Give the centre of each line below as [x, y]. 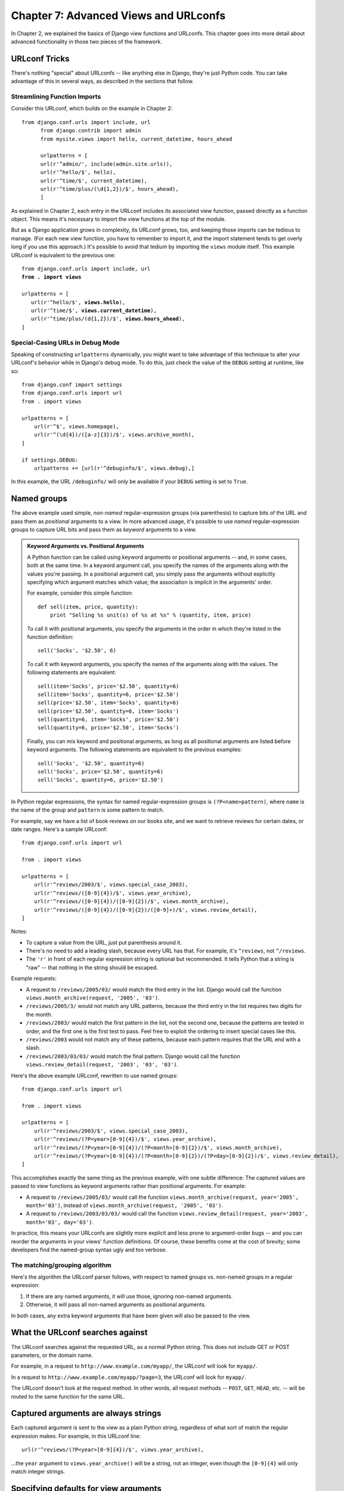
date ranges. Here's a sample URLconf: [59, 829]
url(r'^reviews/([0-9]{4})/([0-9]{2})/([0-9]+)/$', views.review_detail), [145, 910]
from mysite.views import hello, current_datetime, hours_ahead [136, 139]
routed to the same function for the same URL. [68, 1396]
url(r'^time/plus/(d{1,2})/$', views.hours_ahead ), [108, 319]
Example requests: [34, 979]
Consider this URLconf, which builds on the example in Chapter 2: [92, 109]
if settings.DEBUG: [50, 460]
